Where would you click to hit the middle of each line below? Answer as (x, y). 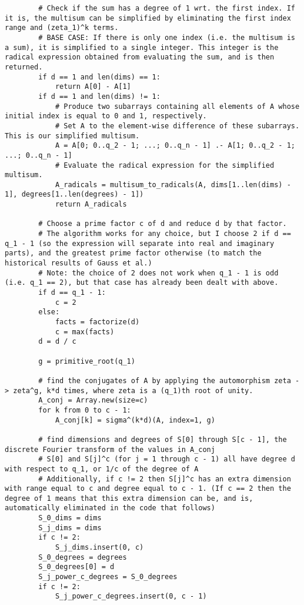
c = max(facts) (85, 332)
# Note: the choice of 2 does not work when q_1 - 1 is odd (158, 273)
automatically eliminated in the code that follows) (110, 508)
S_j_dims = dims (70, 528)
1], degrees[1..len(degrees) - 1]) (74, 195)
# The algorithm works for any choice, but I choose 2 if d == (165, 234)
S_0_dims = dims (70, 518)
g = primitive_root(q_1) (87, 361)
